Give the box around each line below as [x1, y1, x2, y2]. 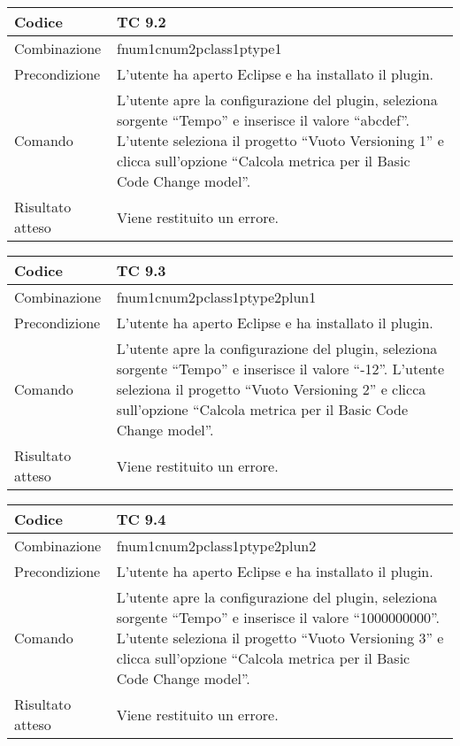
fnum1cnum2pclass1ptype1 [117, 38, 282, 58]
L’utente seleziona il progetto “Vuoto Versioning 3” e [116, 627, 444, 648]
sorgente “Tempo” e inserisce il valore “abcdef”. [117, 110, 410, 130]
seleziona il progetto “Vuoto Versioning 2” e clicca [116, 379, 426, 399]
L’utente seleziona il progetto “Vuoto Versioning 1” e [117, 130, 444, 150]
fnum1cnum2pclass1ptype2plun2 [116, 535, 317, 556]
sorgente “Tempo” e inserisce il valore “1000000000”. [116, 607, 440, 627]
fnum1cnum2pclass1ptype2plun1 [116, 287, 317, 307]
